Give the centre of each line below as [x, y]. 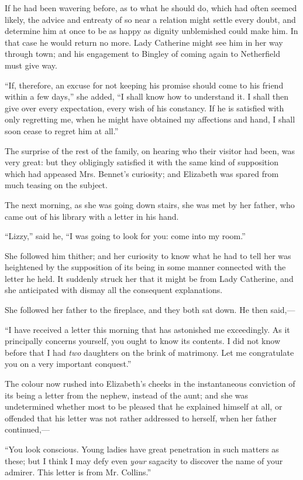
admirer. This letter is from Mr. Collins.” [78, 472]
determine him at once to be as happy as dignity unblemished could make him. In [151, 31]
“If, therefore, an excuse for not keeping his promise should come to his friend [144, 85]
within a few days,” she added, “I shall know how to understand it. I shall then [147, 96]
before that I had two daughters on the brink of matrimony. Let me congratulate [149, 352]
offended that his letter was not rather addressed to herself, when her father [141, 418]
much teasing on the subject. [56, 185]
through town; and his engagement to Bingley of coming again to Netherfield [142, 54]
